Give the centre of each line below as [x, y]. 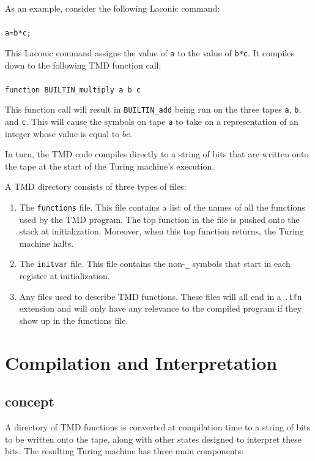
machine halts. [46, 243]
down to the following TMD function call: [83, 65]
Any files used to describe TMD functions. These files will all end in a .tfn [161, 296]
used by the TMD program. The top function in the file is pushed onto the [159, 219]
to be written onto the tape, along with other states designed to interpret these [154, 439]
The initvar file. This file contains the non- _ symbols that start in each [155, 264]
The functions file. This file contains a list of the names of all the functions [162, 207]
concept [30, 401]
